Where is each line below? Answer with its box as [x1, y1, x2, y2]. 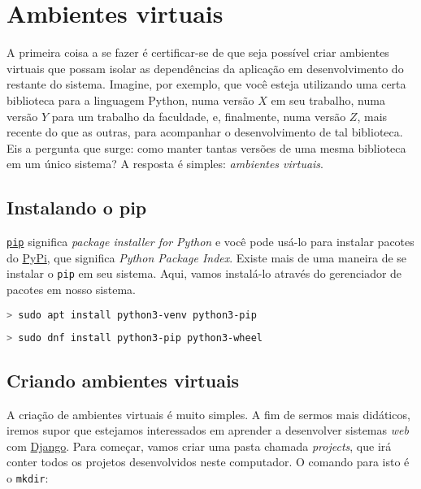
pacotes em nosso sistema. [7, 280, 136, 297]
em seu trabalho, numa [271, 91, 385, 108]
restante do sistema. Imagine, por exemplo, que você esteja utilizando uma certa [7, 76, 406, 93]
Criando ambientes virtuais [7, 367, 240, 392]
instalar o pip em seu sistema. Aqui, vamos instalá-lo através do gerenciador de [7, 265, 402, 282]
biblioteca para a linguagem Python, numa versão [7, 91, 254, 108]
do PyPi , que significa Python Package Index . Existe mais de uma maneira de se [7, 249, 407, 266]
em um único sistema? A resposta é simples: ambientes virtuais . [7, 155, 323, 172]
